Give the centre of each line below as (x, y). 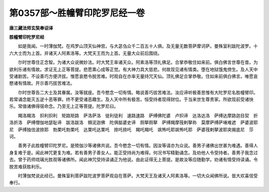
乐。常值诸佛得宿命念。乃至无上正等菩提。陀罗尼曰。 (64, 106)
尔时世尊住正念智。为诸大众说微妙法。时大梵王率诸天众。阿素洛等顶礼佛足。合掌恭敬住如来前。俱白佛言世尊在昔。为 (138, 62)
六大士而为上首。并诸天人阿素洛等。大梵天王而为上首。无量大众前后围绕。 (85, 53)
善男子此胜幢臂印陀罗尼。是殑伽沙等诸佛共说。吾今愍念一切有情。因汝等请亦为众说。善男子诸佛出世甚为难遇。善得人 (138, 146)
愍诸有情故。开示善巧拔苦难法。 (42, 83)
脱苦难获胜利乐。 (27, 167)
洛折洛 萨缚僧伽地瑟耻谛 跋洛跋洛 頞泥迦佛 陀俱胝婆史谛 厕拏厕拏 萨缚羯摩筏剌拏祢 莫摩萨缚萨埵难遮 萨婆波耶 (134, 123)
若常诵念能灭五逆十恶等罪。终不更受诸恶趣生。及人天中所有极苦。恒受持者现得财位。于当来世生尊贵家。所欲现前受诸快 (131, 99)
